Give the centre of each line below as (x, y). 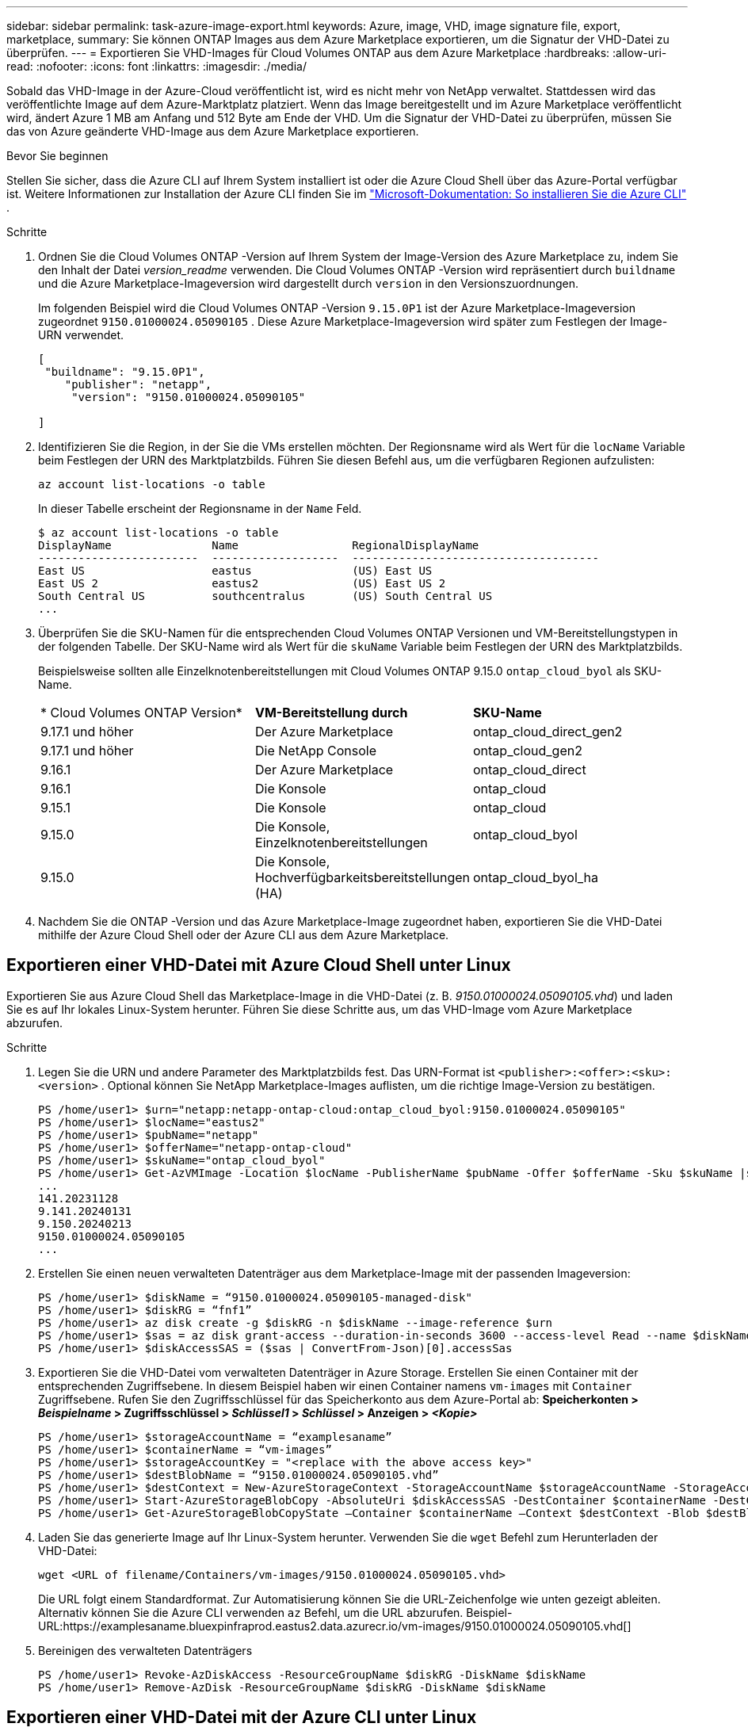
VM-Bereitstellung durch (332, 713)
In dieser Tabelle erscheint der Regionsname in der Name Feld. (200, 508)
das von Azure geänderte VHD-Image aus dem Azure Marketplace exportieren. (213, 131)
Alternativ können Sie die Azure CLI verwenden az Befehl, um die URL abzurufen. (251, 1612)
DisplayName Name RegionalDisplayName (259, 545)
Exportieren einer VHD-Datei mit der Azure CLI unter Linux (242, 1718)
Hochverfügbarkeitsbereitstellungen (363, 877)
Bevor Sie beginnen (57, 156)
